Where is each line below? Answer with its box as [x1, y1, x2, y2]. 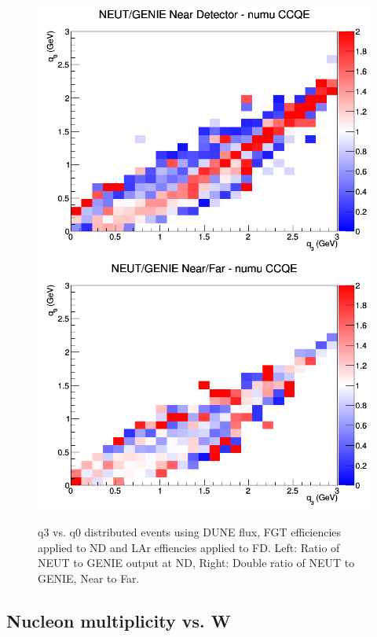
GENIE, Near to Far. [38, 569, 140, 586]
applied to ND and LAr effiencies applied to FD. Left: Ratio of [38, 539, 340, 555]
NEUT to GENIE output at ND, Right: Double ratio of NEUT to [38, 554, 355, 571]
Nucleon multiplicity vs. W [6, 608, 231, 632]
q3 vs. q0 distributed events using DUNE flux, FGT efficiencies [38, 524, 342, 540]
